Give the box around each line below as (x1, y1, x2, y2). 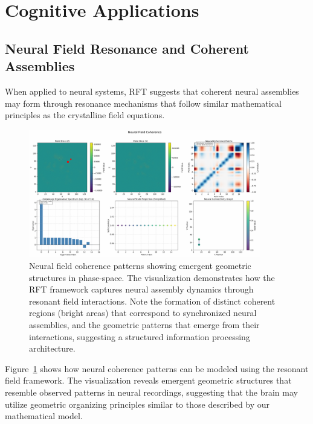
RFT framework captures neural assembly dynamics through (29, 283, 254, 296)
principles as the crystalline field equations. (5, 109, 165, 121)
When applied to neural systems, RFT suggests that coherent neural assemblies (5, 84, 299, 97)
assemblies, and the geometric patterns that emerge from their (29, 318, 260, 331)
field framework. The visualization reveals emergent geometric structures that (5, 374, 292, 387)
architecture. (29, 342, 76, 355)
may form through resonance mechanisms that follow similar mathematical (5, 97, 282, 109)
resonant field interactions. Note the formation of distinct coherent (29, 294, 276, 307)
